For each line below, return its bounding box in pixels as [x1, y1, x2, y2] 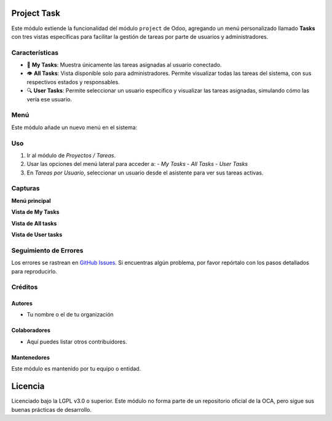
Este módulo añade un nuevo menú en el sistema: [11, 124, 138, 131]
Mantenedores [11, 353, 50, 361]
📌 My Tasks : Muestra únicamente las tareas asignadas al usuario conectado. [26, 61, 222, 69]
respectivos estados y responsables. [26, 78, 120, 85]
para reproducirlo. [11, 267, 58, 275]
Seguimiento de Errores [11, 246, 84, 254]
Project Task [11, 8, 61, 18]
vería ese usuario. [26, 95, 73, 103]
